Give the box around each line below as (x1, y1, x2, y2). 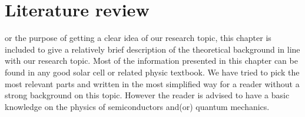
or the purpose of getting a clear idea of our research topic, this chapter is (5, 32, 271, 44)
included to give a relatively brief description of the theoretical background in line (5, 43, 300, 55)
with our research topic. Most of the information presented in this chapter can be (5, 54, 298, 67)
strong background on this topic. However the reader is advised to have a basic (5, 89, 290, 101)
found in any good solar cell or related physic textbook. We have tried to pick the (5, 66, 300, 78)
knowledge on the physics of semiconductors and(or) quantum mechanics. (5, 100, 270, 112)
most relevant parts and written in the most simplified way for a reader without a (5, 77, 300, 90)
